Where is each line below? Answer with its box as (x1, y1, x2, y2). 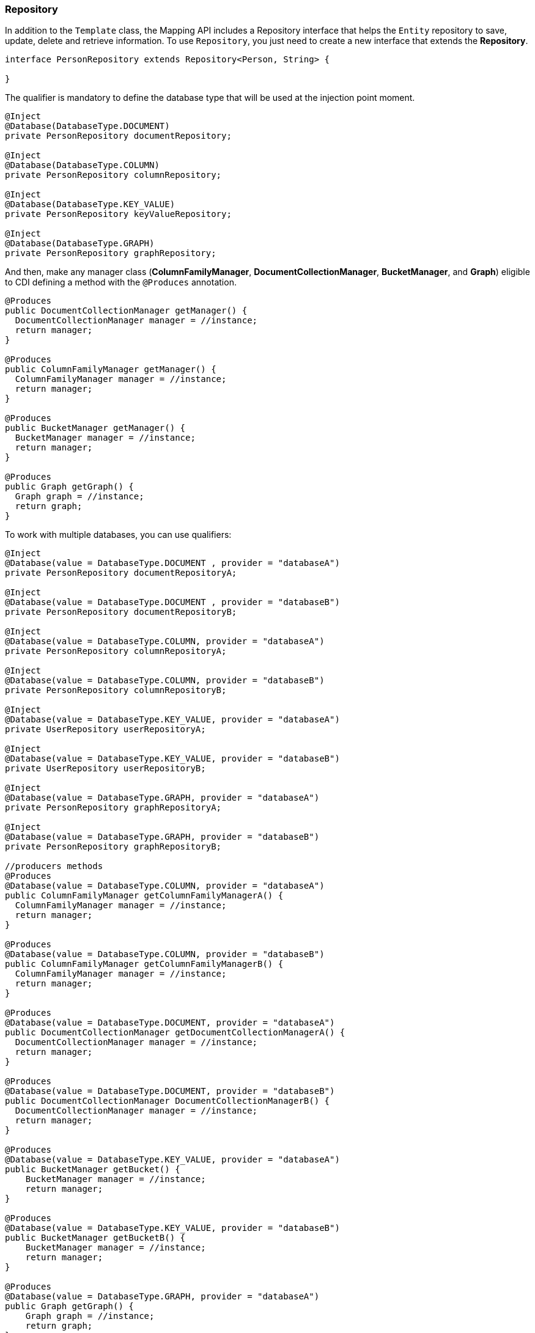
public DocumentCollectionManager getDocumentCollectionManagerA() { (5, 1027, 345, 1038)
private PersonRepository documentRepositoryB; (5, 607, 237, 617)
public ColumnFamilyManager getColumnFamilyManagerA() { (5, 891, 284, 901)
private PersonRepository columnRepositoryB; (5, 685, 227, 696)
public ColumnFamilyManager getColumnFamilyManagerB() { (5, 959, 284, 969)
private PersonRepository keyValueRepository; (5, 209, 232, 219)
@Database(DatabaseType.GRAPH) (5, 238, 155, 249)
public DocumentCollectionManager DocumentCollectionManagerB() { (5, 1096, 330, 1106)
